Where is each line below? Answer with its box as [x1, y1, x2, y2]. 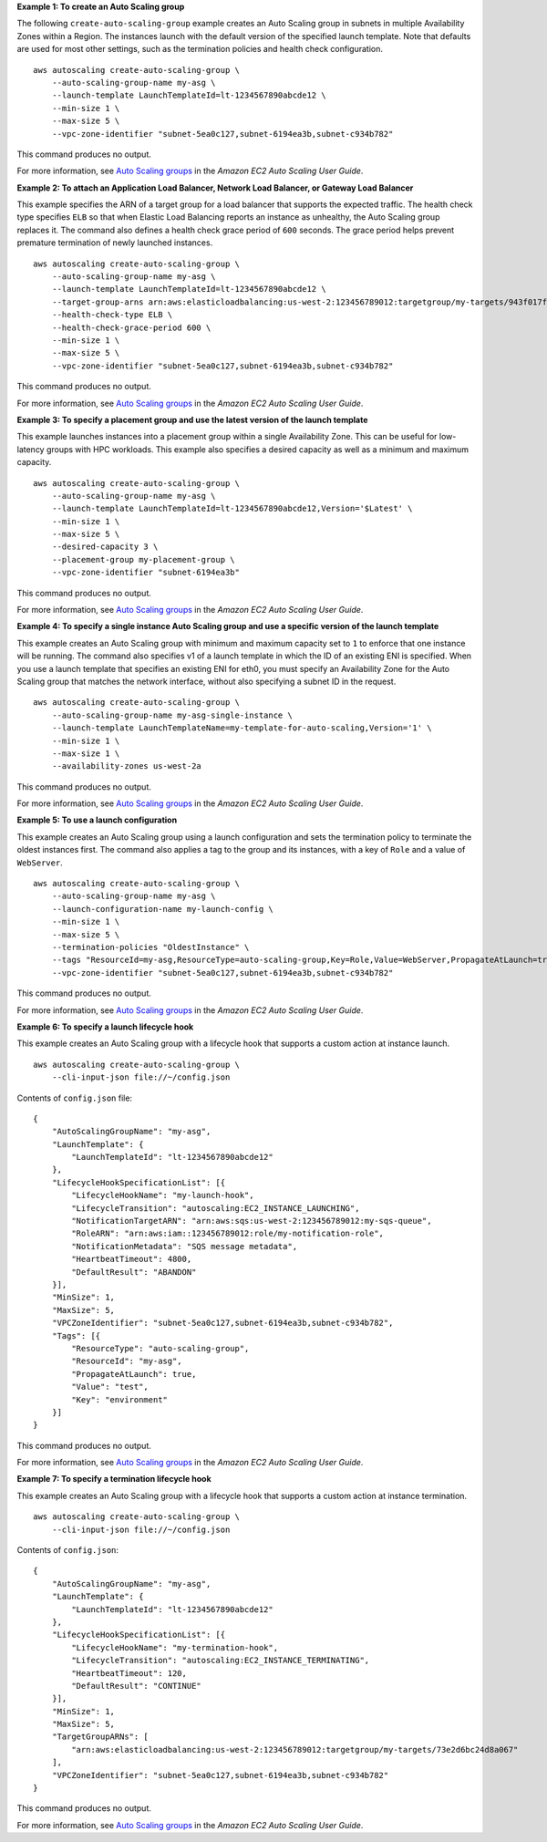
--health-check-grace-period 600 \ [51, 322, 212, 333]
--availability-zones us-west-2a [51, 761, 202, 771]
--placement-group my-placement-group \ [51, 554, 236, 564]
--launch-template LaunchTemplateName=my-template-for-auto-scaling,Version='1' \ [51, 723, 432, 733]
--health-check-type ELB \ [51, 310, 173, 320]
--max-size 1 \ [51, 748, 120, 759]
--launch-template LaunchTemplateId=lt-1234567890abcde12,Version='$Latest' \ [51, 503, 413, 514]
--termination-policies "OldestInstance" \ [51, 942, 250, 952]
